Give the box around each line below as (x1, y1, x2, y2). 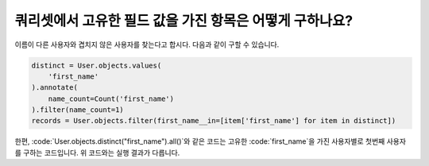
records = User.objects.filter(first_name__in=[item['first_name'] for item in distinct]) (31, 116, 396, 125)
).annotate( (31, 83, 79, 92)
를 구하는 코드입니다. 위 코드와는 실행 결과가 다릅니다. (14, 148, 180, 157)
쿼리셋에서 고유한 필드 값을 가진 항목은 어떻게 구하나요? (14, 12, 354, 29)
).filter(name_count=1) (31, 106, 125, 114)
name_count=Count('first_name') (48, 94, 175, 103)
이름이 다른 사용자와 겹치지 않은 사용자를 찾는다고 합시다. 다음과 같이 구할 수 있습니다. (14, 40, 280, 49)
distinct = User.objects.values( (31, 60, 162, 70)
